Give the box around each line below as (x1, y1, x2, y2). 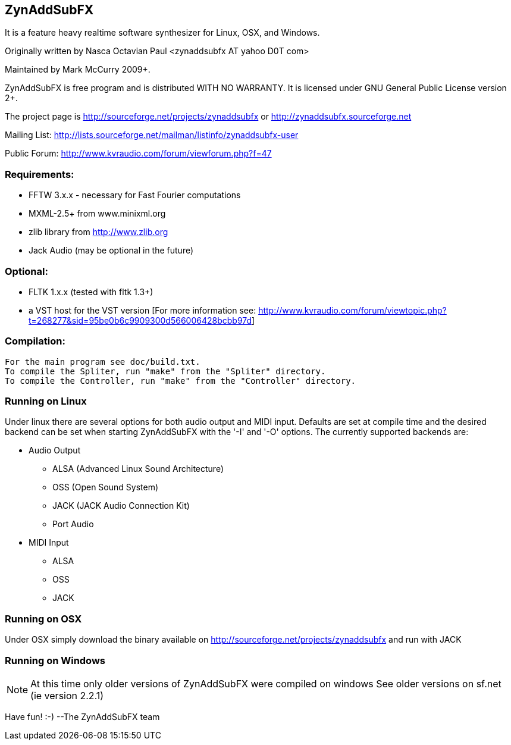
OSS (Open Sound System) (52, 482, 159, 493)
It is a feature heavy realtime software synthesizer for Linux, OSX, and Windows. (5, 27, 320, 38)
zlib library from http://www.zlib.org (29, 227, 168, 237)
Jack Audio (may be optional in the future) (29, 245, 194, 256)
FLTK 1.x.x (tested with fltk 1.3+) (29, 286, 153, 297)
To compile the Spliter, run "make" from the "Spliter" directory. (5, 366, 326, 376)
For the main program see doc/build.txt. (5, 356, 200, 367)
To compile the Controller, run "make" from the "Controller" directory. (5, 375, 356, 386)
